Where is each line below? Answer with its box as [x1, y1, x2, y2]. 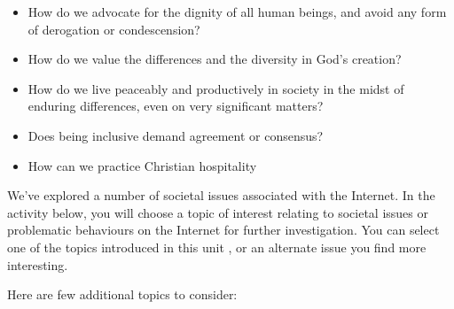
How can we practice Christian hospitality [27, 156, 257, 174]
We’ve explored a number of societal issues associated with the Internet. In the [7, 186, 435, 205]
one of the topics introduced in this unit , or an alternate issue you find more [7, 237, 427, 256]
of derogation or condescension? [27, 19, 200, 38]
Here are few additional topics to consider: [7, 285, 238, 304]
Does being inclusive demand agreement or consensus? [27, 126, 324, 144]
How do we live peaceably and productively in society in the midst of [27, 79, 404, 97]
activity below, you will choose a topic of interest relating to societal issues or [7, 203, 428, 221]
